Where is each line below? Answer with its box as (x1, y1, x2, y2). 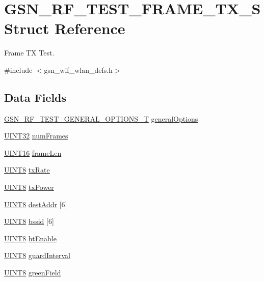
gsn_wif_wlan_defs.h (44, 64, 113, 75)
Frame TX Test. (4, 47, 55, 58)
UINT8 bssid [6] (4, 216, 54, 227)
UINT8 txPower (4, 182, 54, 192)
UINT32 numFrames (4, 130, 68, 141)
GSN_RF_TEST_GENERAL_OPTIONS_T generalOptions (4, 113, 198, 124)
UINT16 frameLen (4, 147, 62, 158)
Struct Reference (4, 18, 125, 39)
